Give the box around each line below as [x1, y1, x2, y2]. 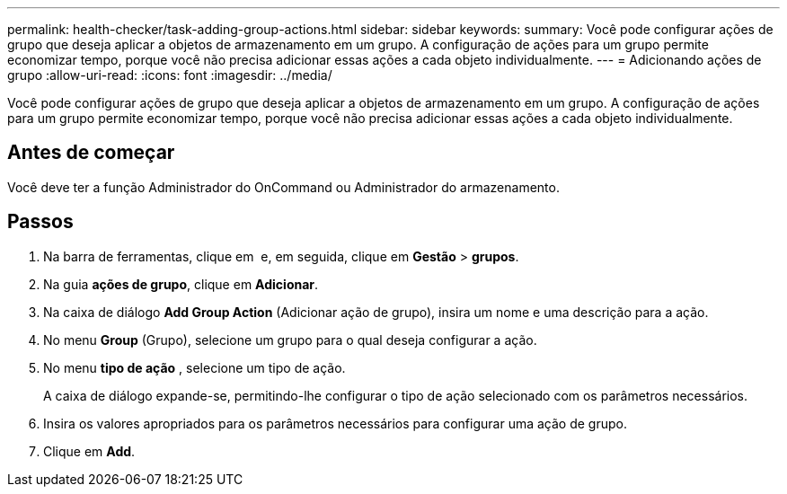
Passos [7, 210, 74, 234]
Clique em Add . [43, 443, 136, 459]
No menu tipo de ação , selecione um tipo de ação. [43, 359, 346, 375]
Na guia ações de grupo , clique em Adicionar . [43, 276, 319, 292]
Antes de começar [7, 141, 175, 164]
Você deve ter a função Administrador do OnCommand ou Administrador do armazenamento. [7, 179, 560, 195]
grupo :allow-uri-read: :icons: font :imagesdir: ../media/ [7, 67, 332, 83]
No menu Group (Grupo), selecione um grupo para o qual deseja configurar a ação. [43, 331, 537, 348]
